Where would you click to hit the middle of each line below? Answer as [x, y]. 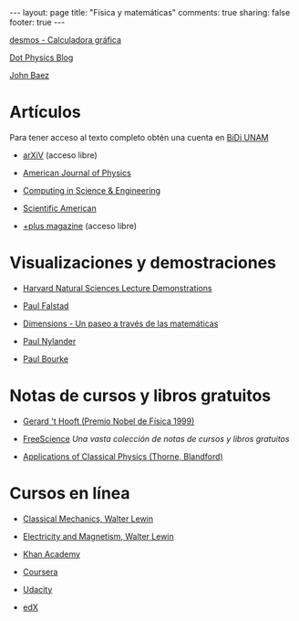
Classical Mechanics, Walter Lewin [88, 519]
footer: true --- [37, 22]
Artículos [46, 112]
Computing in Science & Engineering [92, 190]
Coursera [40, 572]
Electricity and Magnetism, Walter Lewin [98, 536]
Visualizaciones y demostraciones [143, 263]
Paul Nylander [49, 341]
